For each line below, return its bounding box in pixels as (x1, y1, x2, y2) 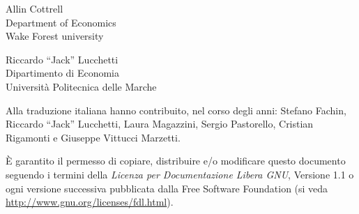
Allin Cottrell (6, 1, 63, 15)
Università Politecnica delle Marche (6, 79, 157, 93)
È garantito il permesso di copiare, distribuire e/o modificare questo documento (6, 153, 346, 168)
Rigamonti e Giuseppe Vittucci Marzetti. (6, 130, 181, 144)
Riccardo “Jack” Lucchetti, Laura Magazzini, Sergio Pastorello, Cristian (6, 116, 314, 131)
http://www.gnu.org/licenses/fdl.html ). (6, 194, 174, 209)
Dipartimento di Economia (6, 66, 120, 80)
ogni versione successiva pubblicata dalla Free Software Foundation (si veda (6, 181, 328, 195)
